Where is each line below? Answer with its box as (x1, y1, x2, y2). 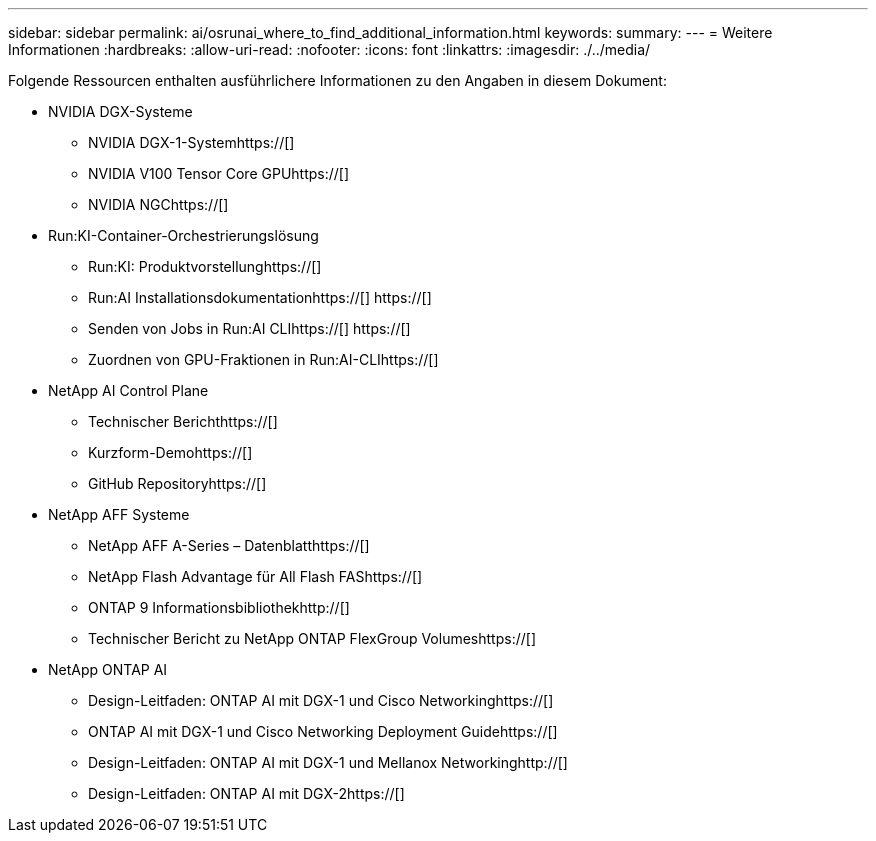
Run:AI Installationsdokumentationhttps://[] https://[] (88, 289, 432, 306)
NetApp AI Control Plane (48, 382, 209, 399)
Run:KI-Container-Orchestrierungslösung (48, 227, 319, 244)
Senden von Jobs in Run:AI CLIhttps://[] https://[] (88, 320, 411, 337)
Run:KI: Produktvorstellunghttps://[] (88, 258, 322, 275)
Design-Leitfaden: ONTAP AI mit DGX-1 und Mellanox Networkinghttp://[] (88, 754, 568, 771)
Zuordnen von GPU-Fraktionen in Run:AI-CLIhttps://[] (88, 351, 439, 368)
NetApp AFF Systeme (48, 506, 190, 523)
